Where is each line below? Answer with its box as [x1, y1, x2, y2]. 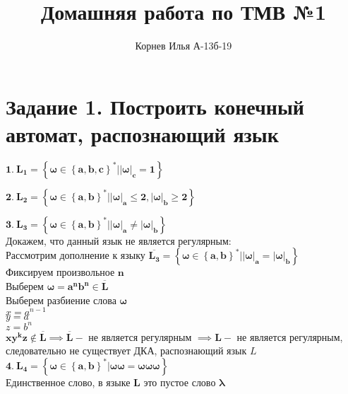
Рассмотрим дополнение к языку [6, 248, 145, 262]
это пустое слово [143, 374, 216, 389]
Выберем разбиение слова [6, 292, 116, 307]
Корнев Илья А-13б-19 [135, 38, 232, 53]
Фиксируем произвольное [6, 265, 115, 279]
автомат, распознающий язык [6, 119, 279, 148]
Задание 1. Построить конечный [6, 91, 304, 120]
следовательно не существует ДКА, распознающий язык [6, 343, 247, 358]
